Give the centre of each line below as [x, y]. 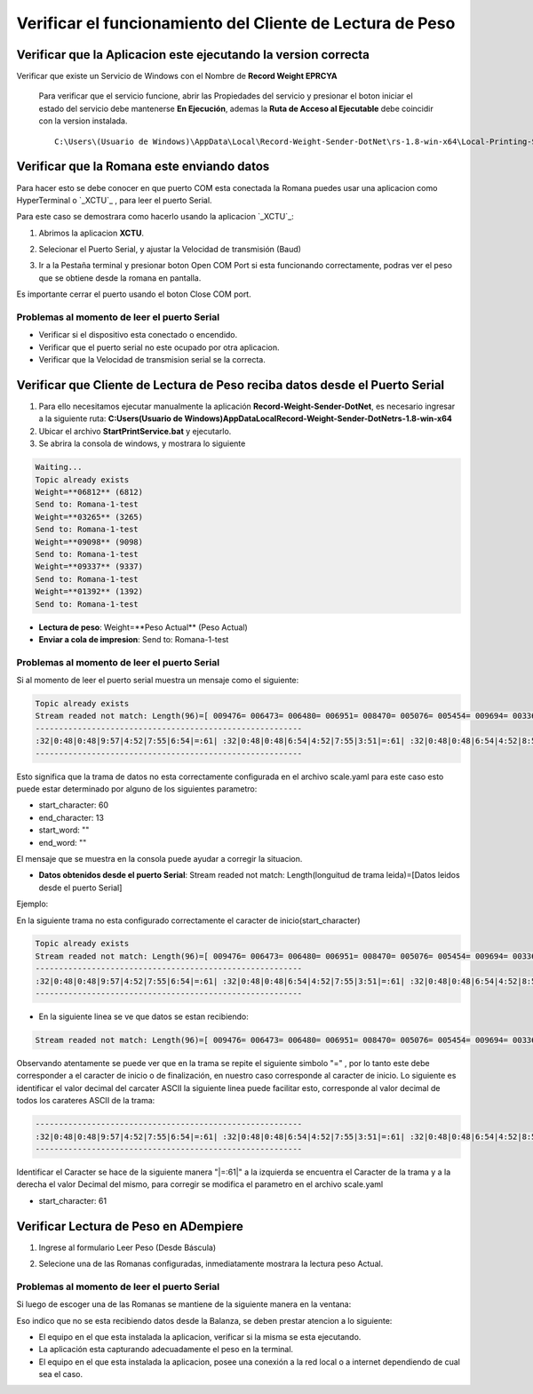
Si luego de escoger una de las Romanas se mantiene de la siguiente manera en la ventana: [184, 1304]
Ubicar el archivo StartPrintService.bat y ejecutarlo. [135, 431]
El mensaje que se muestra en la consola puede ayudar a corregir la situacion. [159, 858]
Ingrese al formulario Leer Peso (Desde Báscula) [127, 1247]
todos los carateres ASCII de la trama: [86, 1101]
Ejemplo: [32, 904]
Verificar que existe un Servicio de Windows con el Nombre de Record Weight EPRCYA [177, 76]
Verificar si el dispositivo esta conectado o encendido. [138, 335]
